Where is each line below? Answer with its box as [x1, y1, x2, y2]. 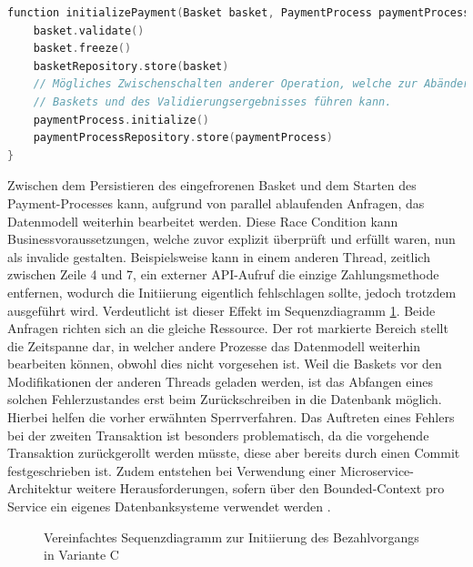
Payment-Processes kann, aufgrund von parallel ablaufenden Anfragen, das [7, 193, 425, 212]
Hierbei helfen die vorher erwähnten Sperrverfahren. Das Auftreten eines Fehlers [7, 408, 455, 427]
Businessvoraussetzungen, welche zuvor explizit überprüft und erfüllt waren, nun [7, 229, 456, 248]
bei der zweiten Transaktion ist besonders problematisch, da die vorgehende [7, 425, 429, 444]
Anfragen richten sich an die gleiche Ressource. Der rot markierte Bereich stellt [7, 319, 448, 338]
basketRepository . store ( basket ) [33, 59, 229, 73]
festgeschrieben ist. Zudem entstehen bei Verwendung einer [7, 461, 337, 480]
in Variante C [44, 545, 119, 564]
